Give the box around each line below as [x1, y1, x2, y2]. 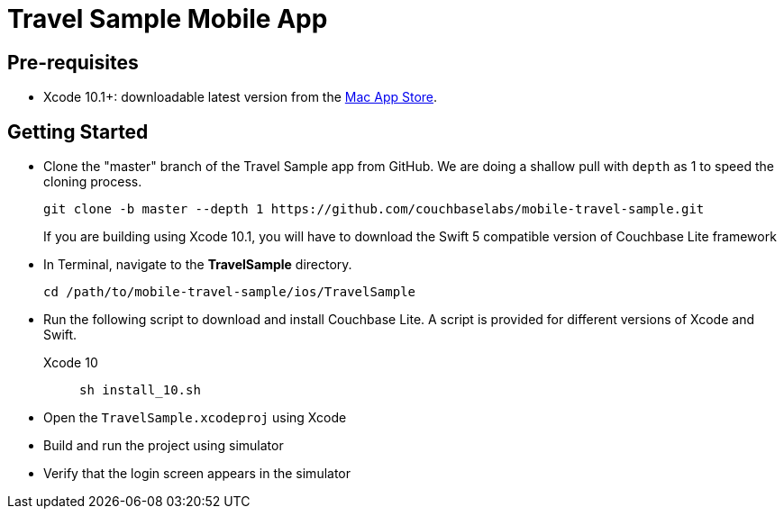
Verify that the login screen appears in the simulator [43, 466, 351, 482]
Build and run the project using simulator [43, 438, 284, 454]
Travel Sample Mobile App [7, 4, 328, 34]
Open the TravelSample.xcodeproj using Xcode [43, 410, 347, 426]
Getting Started [7, 120, 149, 143]
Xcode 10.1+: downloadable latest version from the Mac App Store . [43, 89, 438, 105]
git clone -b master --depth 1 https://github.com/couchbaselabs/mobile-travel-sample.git [43, 202, 705, 217]
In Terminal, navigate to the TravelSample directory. [43, 257, 352, 273]
